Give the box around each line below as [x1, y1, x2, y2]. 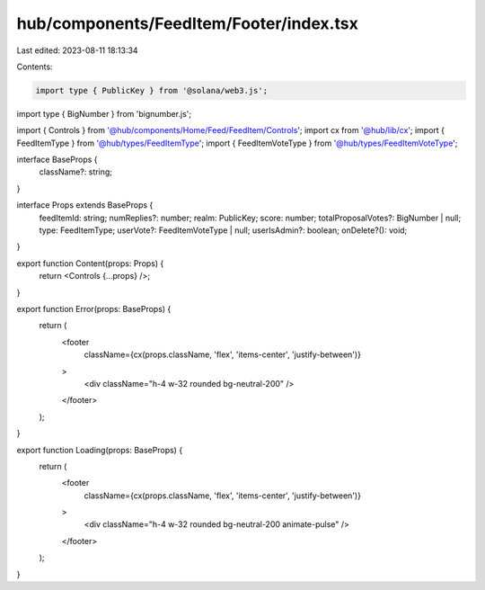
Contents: [16, 61, 53, 72]
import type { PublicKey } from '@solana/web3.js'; [35, 85, 269, 95]
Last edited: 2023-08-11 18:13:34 [16, 45, 138, 56]
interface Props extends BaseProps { [16, 200, 154, 210]
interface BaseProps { [16, 154, 98, 165]
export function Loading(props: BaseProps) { [16, 444, 183, 455]
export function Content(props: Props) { [16, 257, 164, 269]
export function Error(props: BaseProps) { [16, 303, 172, 314]
